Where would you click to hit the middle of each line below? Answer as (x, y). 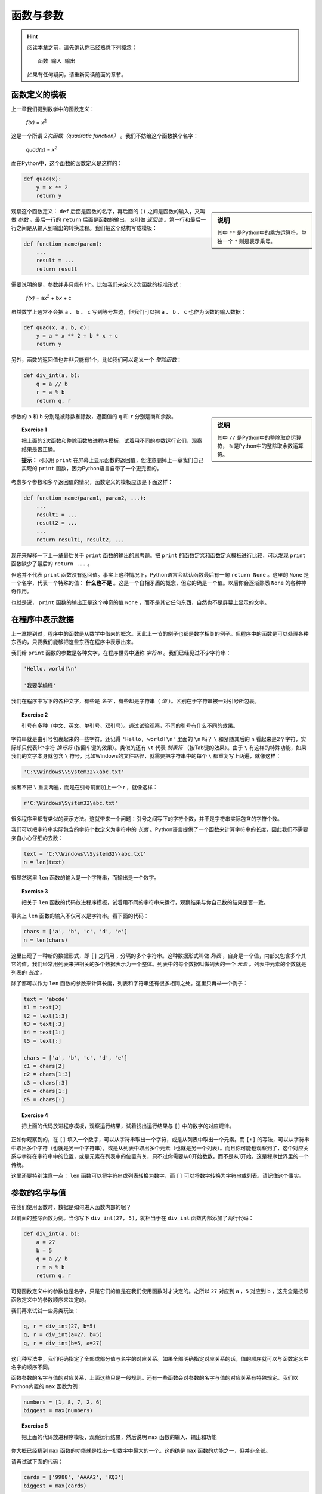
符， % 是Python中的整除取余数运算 (260, 446)
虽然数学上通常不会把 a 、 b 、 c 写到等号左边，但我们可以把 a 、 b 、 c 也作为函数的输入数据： (129, 311)
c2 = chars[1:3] (47, 1074)
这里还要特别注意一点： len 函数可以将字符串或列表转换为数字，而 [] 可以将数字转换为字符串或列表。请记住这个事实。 (157, 1175)
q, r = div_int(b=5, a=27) (63, 1343)
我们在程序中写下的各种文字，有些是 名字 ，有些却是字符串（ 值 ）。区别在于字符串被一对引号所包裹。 (135, 701)
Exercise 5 (35, 1426)
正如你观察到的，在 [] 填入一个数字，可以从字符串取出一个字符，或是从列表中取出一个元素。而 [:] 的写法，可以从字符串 (160, 1140)
